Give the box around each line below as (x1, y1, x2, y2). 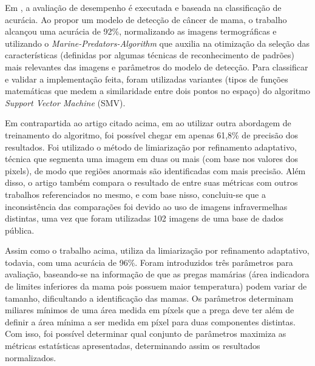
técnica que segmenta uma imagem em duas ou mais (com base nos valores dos (5, 152, 299, 165)
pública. (5, 223, 35, 236)
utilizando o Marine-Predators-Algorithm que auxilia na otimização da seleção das (5, 36, 310, 49)
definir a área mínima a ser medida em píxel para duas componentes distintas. (5, 315, 296, 328)
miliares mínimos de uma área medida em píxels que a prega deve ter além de (5, 303, 294, 316)
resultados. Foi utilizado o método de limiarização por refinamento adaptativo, (5, 140, 297, 153)
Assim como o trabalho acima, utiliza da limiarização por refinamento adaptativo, (5, 244, 310, 257)
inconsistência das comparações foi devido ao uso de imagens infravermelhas (5, 200, 288, 212)
